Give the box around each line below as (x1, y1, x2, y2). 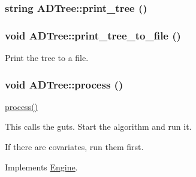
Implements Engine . (5, 160, 78, 173)
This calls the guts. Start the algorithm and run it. (5, 120, 192, 133)
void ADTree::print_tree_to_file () (5, 28, 181, 42)
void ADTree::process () (5, 77, 123, 91)
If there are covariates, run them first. (5, 141, 144, 153)
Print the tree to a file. (5, 51, 89, 64)
